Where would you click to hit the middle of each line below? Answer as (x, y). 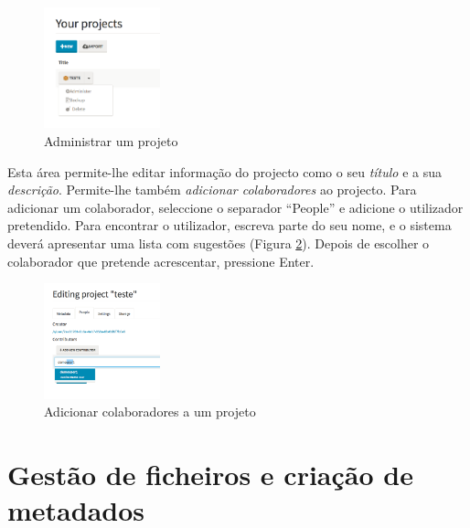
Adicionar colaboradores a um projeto (150, 412)
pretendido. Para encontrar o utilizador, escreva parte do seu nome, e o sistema (230, 225)
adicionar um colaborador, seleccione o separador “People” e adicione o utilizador (235, 207)
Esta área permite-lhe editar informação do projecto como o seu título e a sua (224, 171)
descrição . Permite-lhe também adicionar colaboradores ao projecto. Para (212, 190)
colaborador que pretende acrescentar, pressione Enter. (161, 261)
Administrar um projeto (111, 141)
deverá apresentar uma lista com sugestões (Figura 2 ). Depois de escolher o (219, 243)
